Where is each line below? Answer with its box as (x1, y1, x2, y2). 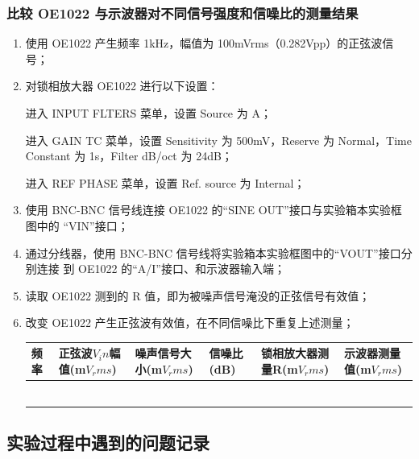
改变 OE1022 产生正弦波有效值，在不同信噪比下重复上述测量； (25, 314, 355, 331)
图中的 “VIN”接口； (25, 217, 129, 234)
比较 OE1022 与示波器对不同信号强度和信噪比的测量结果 (6, 2, 359, 23)
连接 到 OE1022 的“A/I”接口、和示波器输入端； (36, 260, 285, 277)
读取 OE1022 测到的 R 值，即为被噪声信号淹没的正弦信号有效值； (25, 287, 371, 304)
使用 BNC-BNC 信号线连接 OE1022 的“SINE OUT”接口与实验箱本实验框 (25, 201, 402, 218)
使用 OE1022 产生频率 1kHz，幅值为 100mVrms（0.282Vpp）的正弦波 (25, 35, 383, 52)
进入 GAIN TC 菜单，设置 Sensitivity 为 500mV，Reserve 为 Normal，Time (25, 131, 412, 148)
